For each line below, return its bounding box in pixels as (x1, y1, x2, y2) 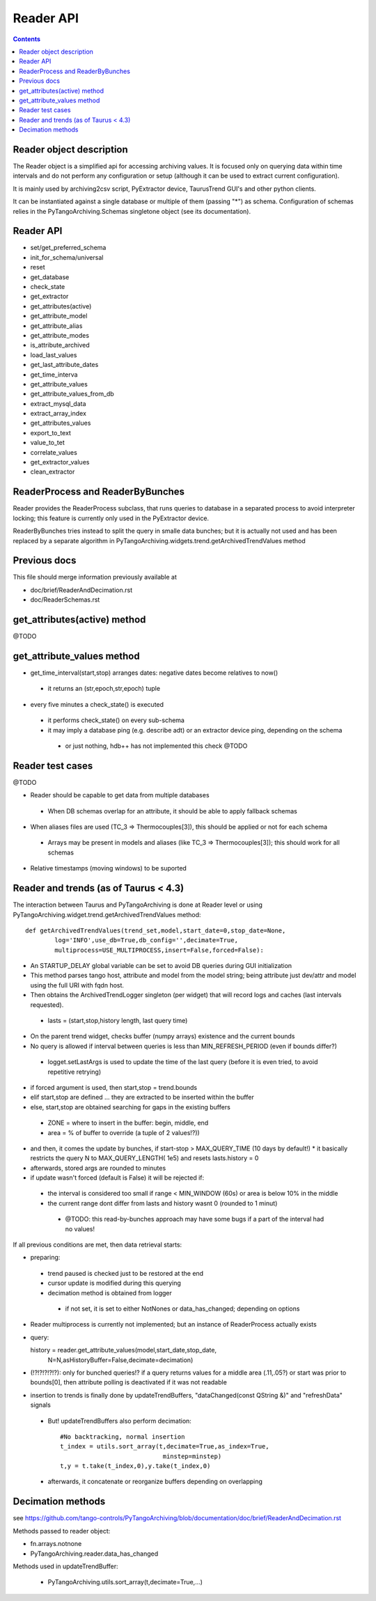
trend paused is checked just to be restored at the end (47, 1269, 204, 1277)
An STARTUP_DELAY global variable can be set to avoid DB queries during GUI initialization (30, 962, 292, 970)
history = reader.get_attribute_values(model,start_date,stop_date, (30, 1346, 217, 1354)
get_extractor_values (30, 458, 90, 467)
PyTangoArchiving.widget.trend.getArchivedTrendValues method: (13, 910, 201, 919)
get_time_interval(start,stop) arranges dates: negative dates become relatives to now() (30, 669, 279, 677)
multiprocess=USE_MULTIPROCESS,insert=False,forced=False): (54, 946, 264, 954)
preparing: (30, 1254, 61, 1262)
